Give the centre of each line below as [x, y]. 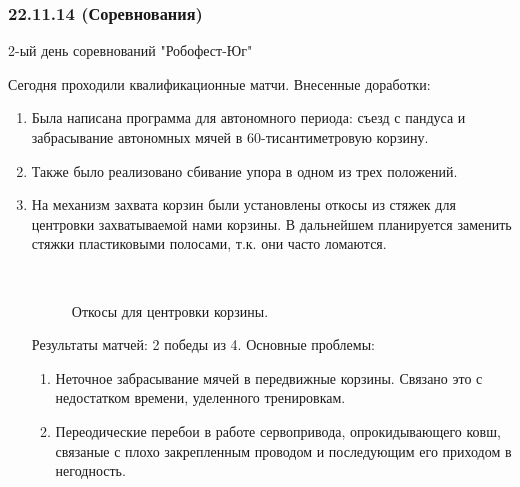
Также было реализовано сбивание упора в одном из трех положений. [244, 170]
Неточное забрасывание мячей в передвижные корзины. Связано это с [269, 377]
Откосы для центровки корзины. [170, 310]
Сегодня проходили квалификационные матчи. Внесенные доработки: [219, 83]
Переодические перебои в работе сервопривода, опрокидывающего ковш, [278, 430]
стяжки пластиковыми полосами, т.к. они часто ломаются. [209, 243]
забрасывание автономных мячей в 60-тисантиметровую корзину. [230, 137]
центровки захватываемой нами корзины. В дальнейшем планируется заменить [271, 223]
